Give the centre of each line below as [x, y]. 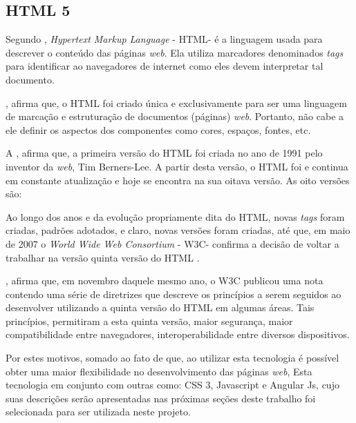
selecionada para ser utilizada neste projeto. [98, 412]
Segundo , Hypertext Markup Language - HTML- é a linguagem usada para [164, 39]
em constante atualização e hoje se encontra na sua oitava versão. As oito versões [178, 180]
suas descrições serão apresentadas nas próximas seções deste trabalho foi [161, 398]
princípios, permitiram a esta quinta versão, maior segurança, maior [149, 321]
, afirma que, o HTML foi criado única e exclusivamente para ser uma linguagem [176, 102]
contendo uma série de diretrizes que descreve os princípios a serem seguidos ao [174, 294]
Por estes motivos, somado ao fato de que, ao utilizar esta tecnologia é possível [172, 358]
